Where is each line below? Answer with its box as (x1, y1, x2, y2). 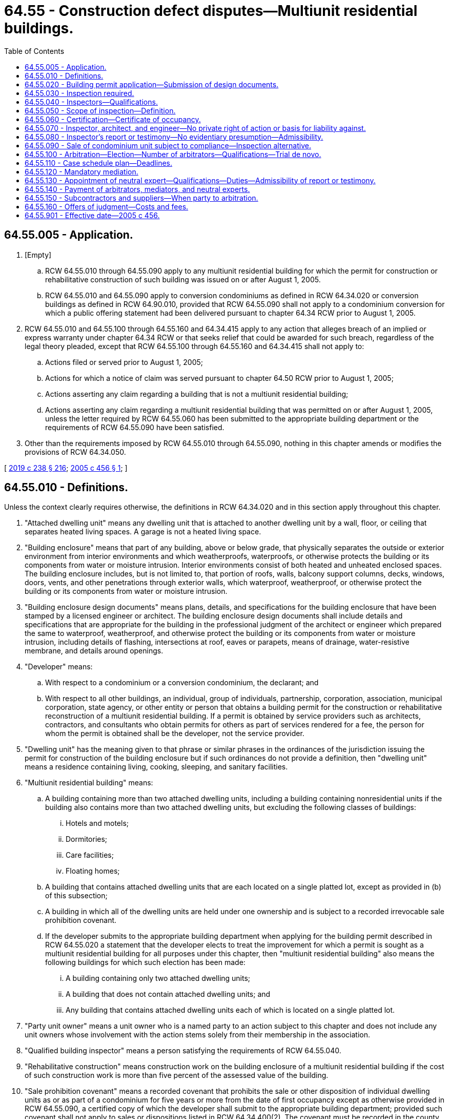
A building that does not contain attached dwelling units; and (66, 990, 271, 999)
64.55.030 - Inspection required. (25, 88, 134, 98)
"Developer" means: (25, 662, 93, 671)
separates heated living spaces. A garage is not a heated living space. (25, 527, 261, 536)
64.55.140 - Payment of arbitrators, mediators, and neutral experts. (25, 184, 250, 194)
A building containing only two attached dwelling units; (66, 974, 251, 983)
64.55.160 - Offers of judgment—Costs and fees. (25, 202, 189, 211)
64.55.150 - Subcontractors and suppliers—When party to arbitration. (25, 193, 258, 202)
